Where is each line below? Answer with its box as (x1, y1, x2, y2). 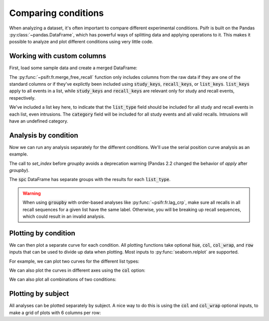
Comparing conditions (9, 7, 104, 18)
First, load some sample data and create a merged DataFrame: (9, 65, 137, 71)
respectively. (9, 95, 36, 101)
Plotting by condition (9, 229, 76, 237)
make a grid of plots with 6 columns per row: (9, 310, 101, 316)
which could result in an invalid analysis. (22, 213, 106, 219)
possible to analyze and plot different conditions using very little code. (9, 39, 154, 45)
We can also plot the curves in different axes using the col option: (9, 267, 145, 274)
